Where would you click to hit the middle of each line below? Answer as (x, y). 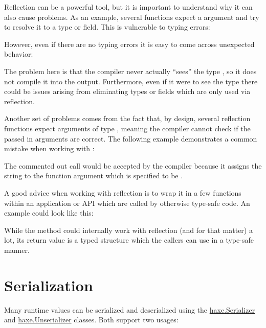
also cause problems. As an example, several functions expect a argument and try (132, 17)
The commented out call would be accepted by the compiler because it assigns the (133, 165)
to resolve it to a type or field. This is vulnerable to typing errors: (107, 27)
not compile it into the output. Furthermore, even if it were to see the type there (131, 81)
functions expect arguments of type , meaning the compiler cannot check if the (127, 128)
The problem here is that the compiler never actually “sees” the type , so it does (130, 71)
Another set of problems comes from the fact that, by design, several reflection (127, 118)
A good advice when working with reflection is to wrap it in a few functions (123, 192)
